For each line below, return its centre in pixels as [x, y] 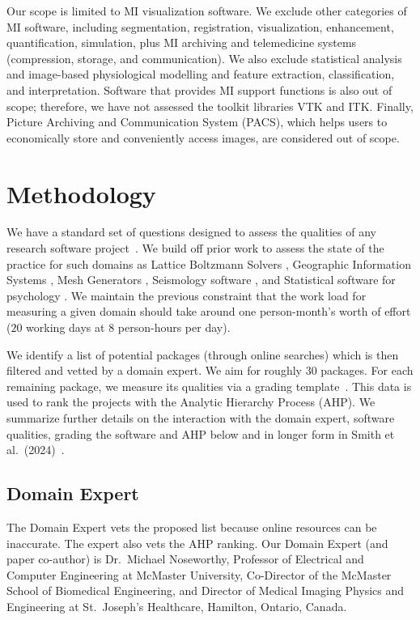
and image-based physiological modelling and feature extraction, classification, [201, 74]
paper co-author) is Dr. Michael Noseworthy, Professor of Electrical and [185, 559]
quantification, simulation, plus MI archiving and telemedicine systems [182, 42]
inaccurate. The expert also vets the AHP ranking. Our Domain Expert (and [197, 543]
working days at [66, 327]
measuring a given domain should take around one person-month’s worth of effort [209, 311]
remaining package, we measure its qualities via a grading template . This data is [209, 386]
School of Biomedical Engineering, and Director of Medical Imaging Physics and [206, 590]
